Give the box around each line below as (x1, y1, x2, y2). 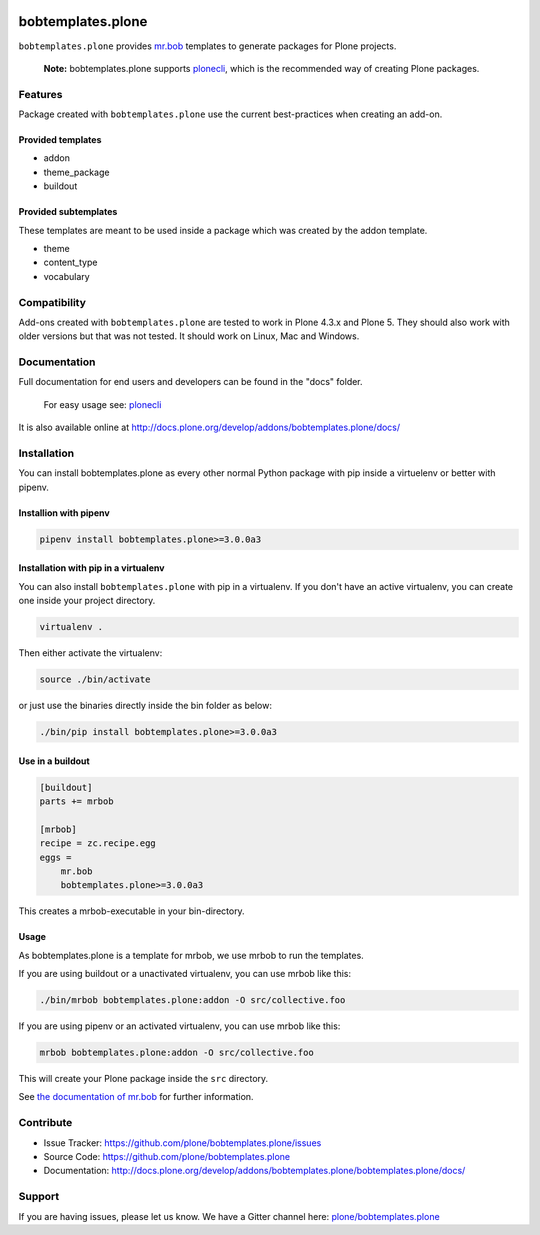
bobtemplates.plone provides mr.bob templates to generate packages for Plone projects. (18, 40, 397, 52)
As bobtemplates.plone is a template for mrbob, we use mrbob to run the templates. (18, 949, 364, 961)
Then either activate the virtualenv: (18, 647, 163, 659)
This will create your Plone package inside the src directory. (18, 1073, 269, 1085)
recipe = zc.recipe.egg (39, 838, 157, 849)
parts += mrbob (39, 796, 114, 807)
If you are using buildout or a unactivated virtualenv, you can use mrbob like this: (18, 968, 352, 980)
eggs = (39, 851, 72, 863)
